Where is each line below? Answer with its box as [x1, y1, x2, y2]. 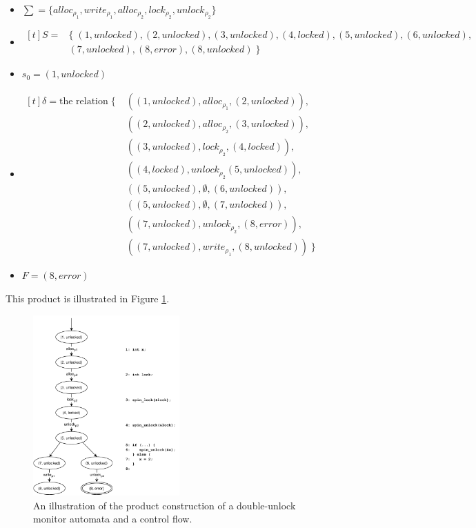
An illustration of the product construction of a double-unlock [33, 498, 296, 512]
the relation [59, 97, 108, 107]
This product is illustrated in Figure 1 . [6, 291, 170, 305]
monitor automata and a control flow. [33, 511, 192, 526]
